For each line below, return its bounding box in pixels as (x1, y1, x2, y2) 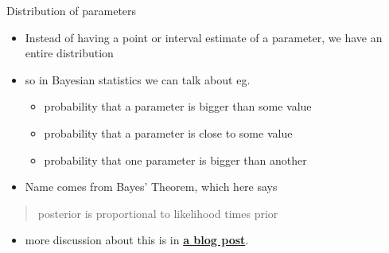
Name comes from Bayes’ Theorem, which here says (25, 178, 278, 195)
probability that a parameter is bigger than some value (44, 98, 312, 115)
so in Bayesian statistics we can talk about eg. (25, 71, 251, 88)
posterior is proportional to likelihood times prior (37, 204, 278, 221)
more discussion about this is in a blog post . (25, 232, 249, 248)
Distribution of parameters (6, 2, 137, 18)
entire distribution (25, 45, 114, 61)
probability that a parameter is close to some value (44, 124, 293, 141)
